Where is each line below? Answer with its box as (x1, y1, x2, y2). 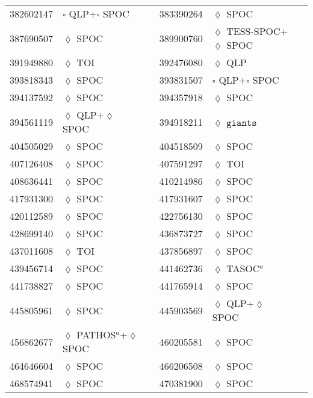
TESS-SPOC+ (226, 24, 288, 38)
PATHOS (76, 328, 116, 341)
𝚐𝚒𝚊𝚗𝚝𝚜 (226, 117, 257, 128)
